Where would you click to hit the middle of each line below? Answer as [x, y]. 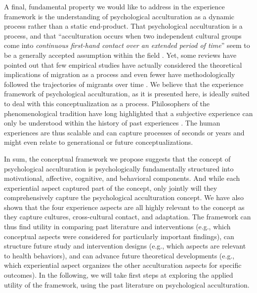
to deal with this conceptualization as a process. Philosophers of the [107, 103]
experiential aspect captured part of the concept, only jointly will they [111, 188]
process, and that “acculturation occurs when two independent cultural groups [123, 35]
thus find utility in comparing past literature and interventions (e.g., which [117, 227]
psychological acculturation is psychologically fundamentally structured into [119, 168]
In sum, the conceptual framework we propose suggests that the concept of [117, 158]
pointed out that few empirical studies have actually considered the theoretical [123, 64]
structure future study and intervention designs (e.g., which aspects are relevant [125, 246]
